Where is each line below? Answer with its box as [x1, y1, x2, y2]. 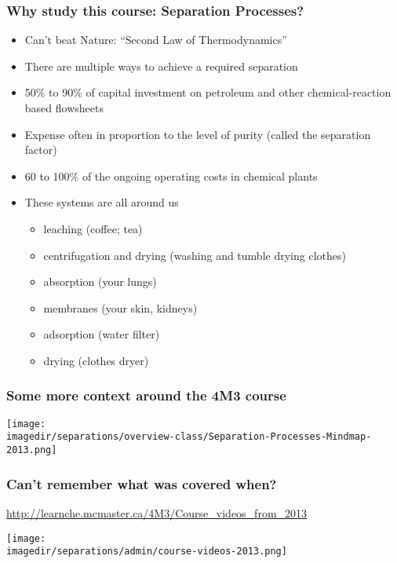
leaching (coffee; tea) [43, 220, 143, 236]
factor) [24, 141, 57, 158]
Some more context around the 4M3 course [6, 386, 286, 405]
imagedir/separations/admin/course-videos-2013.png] [6, 546, 287, 558]
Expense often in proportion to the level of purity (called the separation [24, 126, 371, 142]
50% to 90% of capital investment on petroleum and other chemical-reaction [24, 84, 392, 101]
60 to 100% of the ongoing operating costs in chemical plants [24, 167, 318, 184]
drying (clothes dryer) [43, 352, 149, 368]
